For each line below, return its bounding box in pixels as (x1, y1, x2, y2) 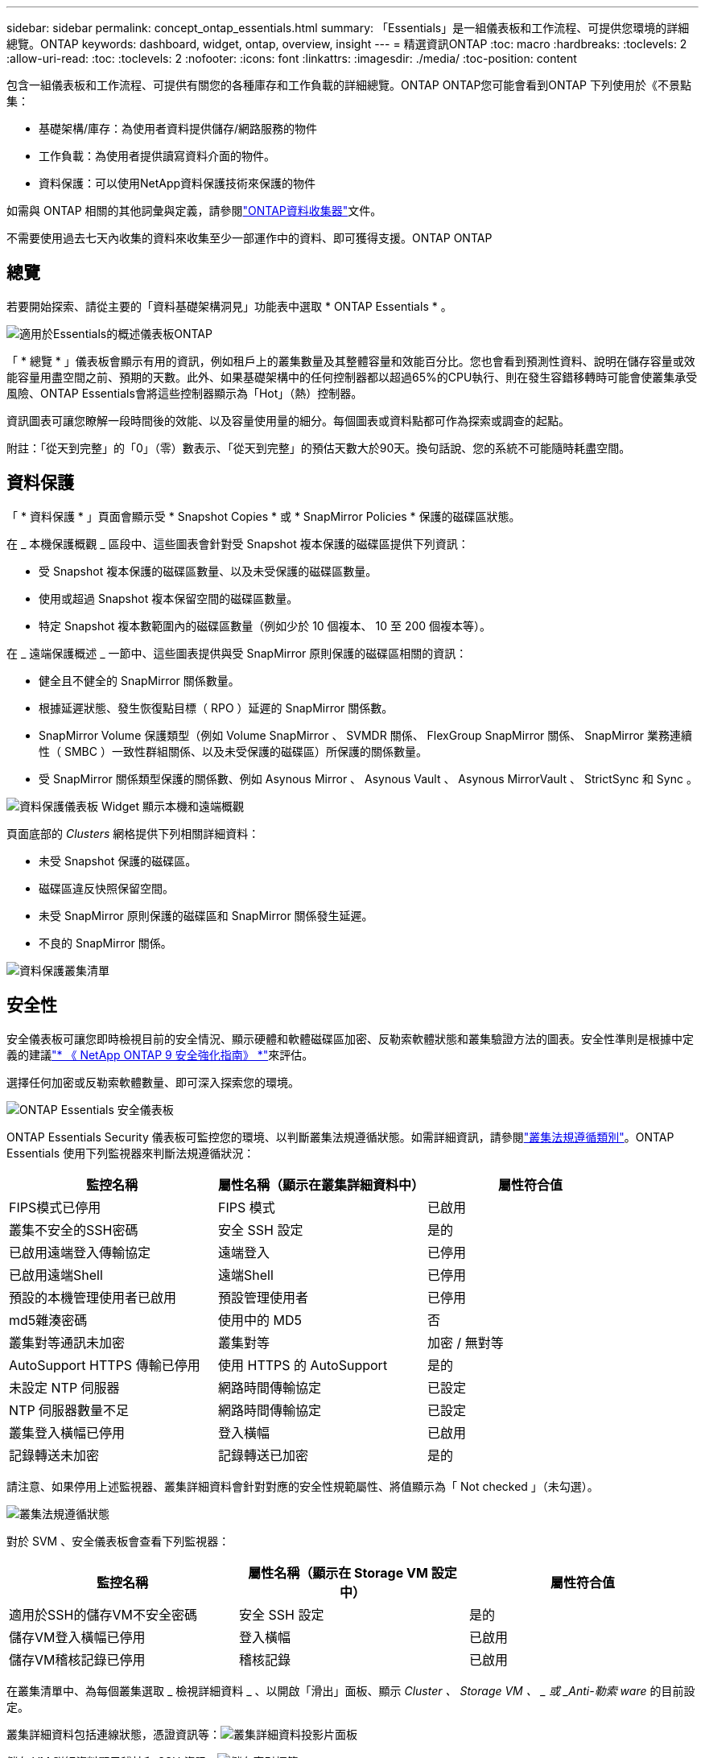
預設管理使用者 (218, 1289, 309, 1306)
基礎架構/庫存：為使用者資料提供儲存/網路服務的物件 (39, 122, 318, 135)
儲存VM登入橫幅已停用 (9, 1628, 146, 1645)
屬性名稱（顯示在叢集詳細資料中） (218, 1176, 425, 1193)
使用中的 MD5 (218, 1311, 302, 1328)
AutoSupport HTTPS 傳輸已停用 (9, 1356, 200, 1373)
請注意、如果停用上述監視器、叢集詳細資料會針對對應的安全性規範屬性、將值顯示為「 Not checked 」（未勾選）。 (6, 1479, 599, 1493)
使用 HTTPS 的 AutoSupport (218, 1356, 388, 1373)
